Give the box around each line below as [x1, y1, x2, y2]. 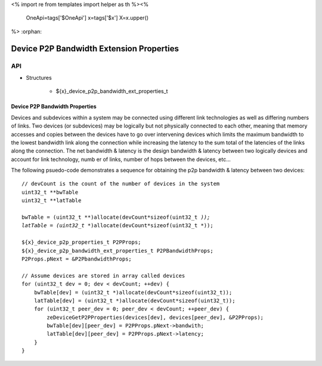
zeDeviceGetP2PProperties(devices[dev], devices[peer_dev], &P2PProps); [47, 314, 264, 321]
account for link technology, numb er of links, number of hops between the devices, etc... [11, 156, 231, 163]
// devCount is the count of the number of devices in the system [21, 181, 220, 187]
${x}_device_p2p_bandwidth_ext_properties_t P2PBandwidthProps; [21, 247, 214, 254]
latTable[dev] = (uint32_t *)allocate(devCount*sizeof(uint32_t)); [33, 297, 236, 304]
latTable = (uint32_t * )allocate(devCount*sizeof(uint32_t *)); [21, 222, 214, 229]
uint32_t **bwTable [21, 188, 79, 196]
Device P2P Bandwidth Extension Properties [11, 44, 179, 54]
